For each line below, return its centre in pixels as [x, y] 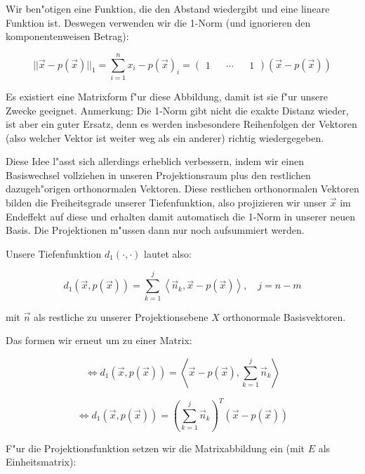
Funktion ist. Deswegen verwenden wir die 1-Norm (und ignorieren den [158, 22]
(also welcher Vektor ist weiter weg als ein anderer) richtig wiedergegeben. [165, 137]
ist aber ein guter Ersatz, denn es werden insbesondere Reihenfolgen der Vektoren [181, 124]
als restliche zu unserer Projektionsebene [121, 316]
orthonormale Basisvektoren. [284, 316]
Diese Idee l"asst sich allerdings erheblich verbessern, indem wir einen [155, 161]
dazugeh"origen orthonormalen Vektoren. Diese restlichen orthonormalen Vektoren [182, 189]
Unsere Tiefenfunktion [54, 253]
